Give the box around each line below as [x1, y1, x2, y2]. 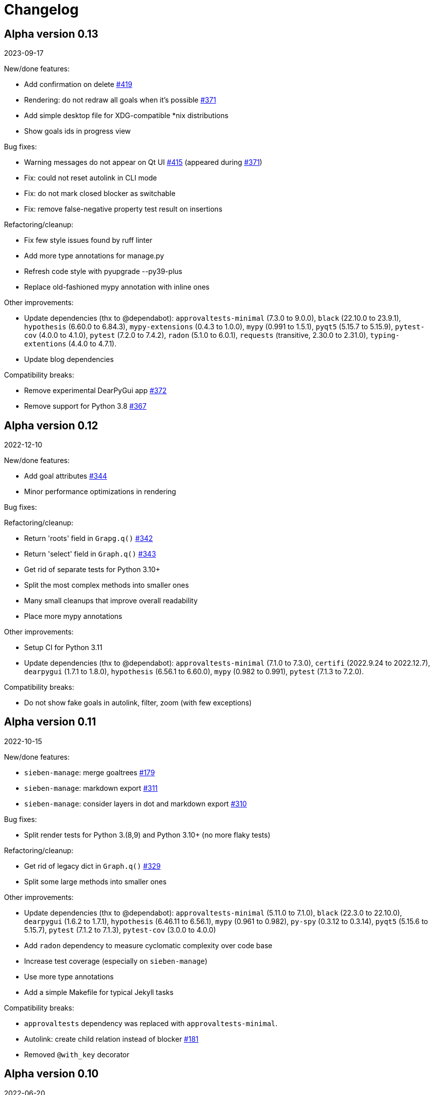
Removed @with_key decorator [24, 1050, 129, 1059]
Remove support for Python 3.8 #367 [24, 402, 147, 411]
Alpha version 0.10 [4, 1067, 99, 1080]
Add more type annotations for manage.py [24, 251, 164, 260]
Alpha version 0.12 [4, 419, 98, 432]
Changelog [4, 1, 79, 18]
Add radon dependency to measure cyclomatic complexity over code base [24, 941, 272, 950]
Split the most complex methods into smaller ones [24, 581, 189, 590]
